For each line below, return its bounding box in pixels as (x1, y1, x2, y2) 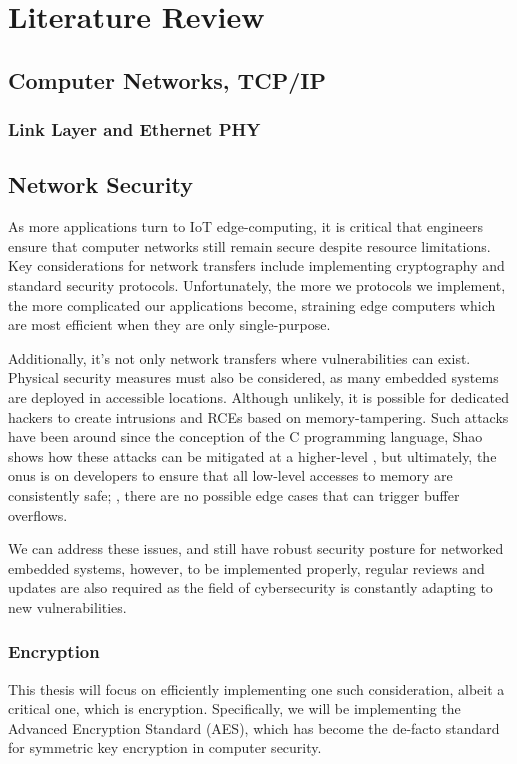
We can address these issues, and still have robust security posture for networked (8, 538, 504, 559)
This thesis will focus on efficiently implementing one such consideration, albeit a (8, 678, 505, 699)
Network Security (8, 169, 194, 200)
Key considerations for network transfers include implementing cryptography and (8, 255, 505, 276)
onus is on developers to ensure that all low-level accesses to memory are (8, 465, 453, 486)
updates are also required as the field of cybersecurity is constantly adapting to (8, 577, 493, 598)
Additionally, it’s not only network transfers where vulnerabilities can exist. (8, 347, 471, 368)
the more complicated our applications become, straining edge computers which (8, 294, 496, 315)
